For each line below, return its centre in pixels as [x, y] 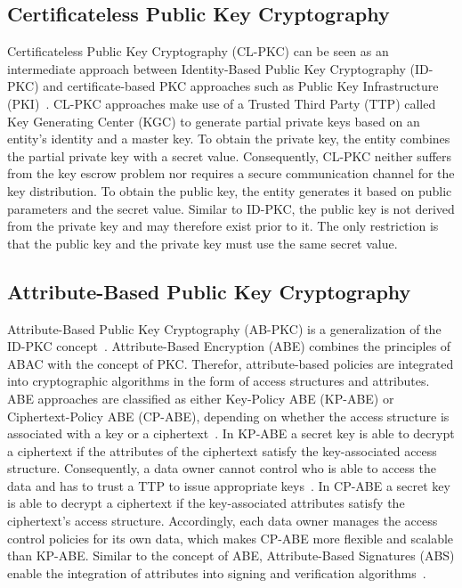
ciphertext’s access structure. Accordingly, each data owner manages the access [223, 521]
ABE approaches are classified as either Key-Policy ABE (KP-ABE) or [201, 398]
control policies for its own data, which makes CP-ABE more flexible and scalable [231, 538]
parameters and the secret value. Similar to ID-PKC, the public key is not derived [231, 208]
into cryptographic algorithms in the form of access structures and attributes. [219, 381]
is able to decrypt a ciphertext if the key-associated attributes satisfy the [206, 503]
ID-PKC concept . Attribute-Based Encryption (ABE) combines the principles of [229, 346]
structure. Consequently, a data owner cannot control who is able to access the [222, 468]
